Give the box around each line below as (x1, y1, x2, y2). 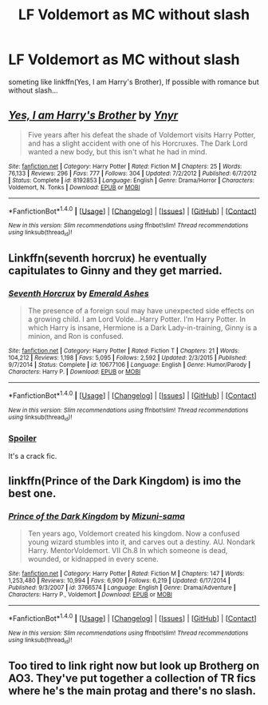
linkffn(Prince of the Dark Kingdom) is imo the (8, 474, 242, 488)
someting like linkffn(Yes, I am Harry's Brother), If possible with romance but (8, 77, 259, 86)
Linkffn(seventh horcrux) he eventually (8, 252, 207, 265)
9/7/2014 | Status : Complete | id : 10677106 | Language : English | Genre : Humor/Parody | (8, 361, 251, 369)
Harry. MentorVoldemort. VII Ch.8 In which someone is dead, (27, 546, 228, 556)
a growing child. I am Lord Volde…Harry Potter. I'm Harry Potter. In (27, 314, 246, 325)
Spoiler (8, 433, 37, 444)
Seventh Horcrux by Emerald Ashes (8, 288, 149, 299)
